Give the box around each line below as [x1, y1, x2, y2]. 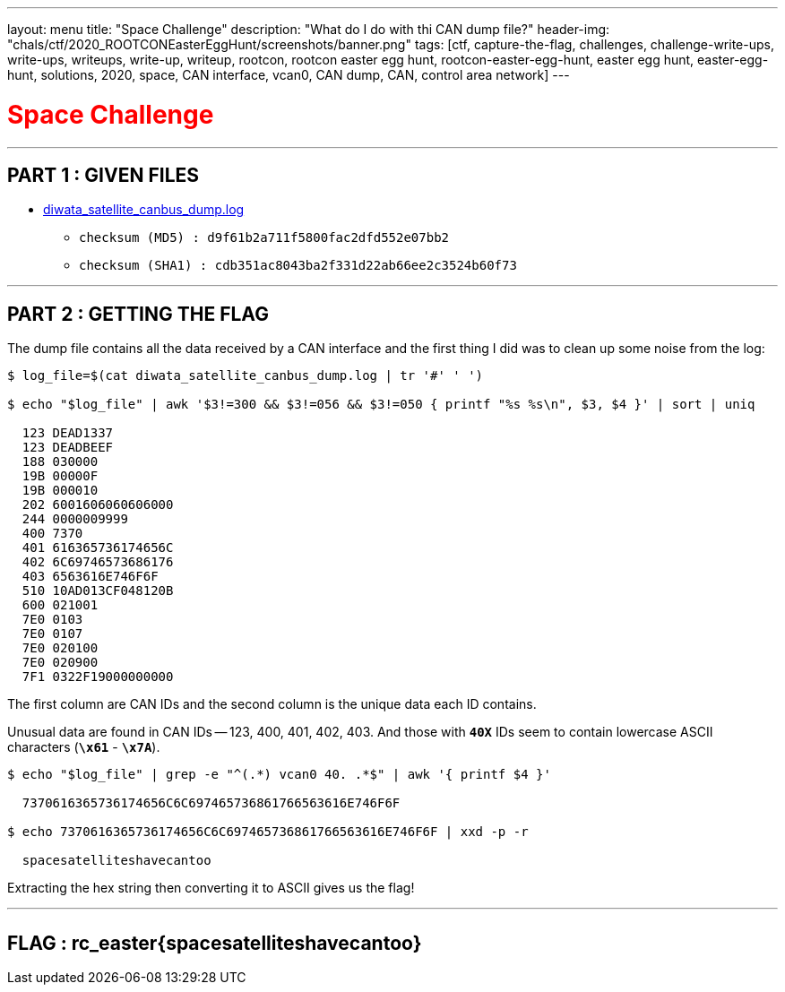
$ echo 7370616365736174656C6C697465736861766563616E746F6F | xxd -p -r [7, 824, 529, 840]
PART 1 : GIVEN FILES [7, 163, 200, 186]
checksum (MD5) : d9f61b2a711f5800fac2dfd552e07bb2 [79, 230, 450, 246]
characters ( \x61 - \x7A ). [7, 739, 160, 755]
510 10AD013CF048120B [22, 583, 174, 599]
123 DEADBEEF [22, 440, 114, 455]
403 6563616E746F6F [22, 569, 159, 584]
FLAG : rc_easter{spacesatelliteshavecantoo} [7, 931, 422, 954]
